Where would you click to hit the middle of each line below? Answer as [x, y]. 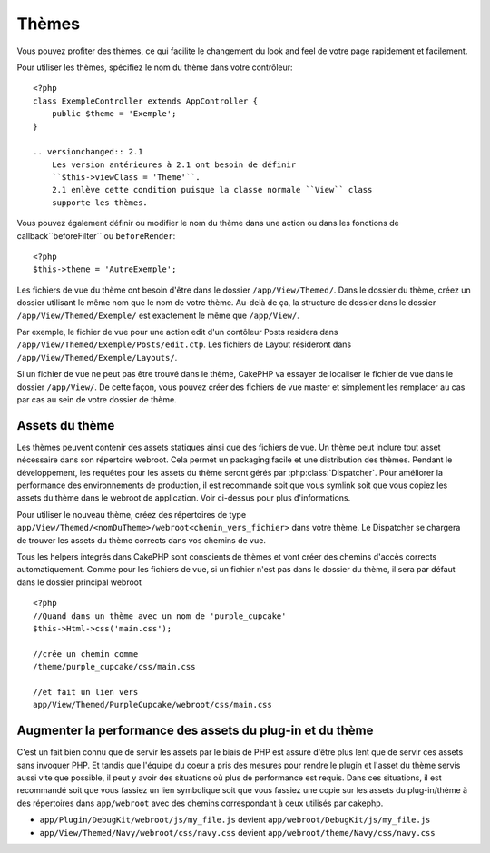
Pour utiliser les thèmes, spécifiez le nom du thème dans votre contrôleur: [155, 67]
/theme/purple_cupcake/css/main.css [114, 667]
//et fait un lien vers [86, 692]
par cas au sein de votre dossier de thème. [97, 399]
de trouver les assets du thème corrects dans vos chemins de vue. [142, 540]
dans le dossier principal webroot [79, 582]
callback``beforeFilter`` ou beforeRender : [96, 235]
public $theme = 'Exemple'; [114, 114]
